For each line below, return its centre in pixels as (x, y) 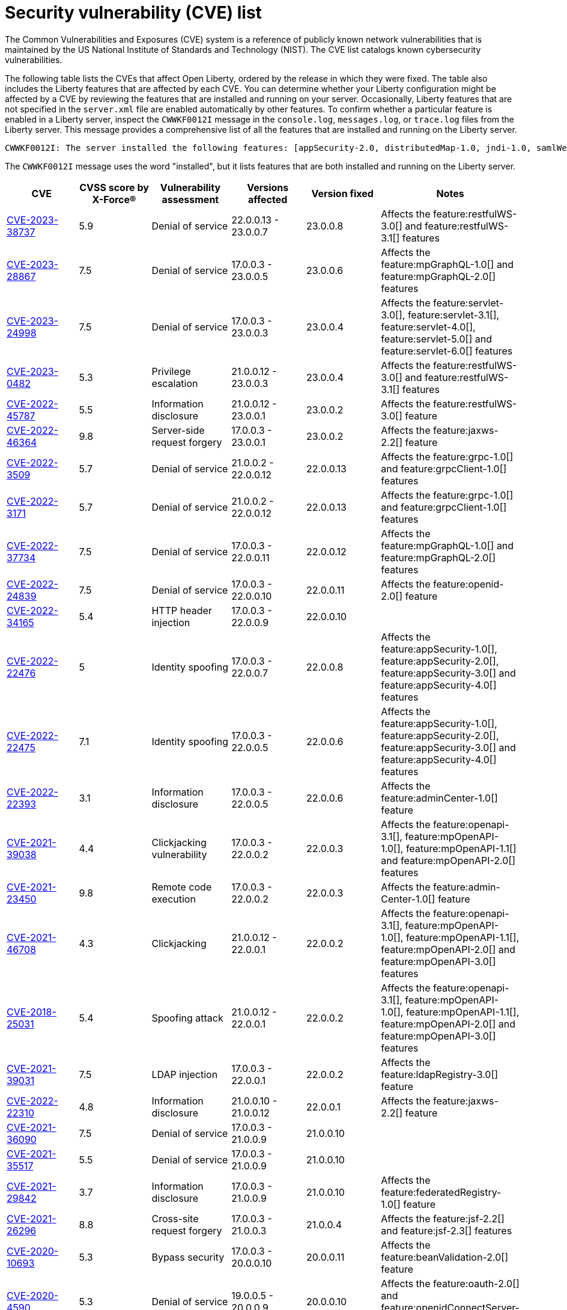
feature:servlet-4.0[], (428, 327)
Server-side (178, 430)
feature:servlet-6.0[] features (447, 351)
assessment (190, 199)
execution (174, 899)
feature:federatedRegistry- (441, 1192)
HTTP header (182, 610)
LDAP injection (185, 1074)
